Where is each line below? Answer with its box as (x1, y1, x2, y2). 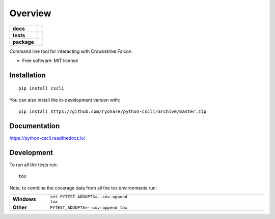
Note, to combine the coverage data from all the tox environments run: (9, 184, 157, 191)
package (12, 38, 34, 45)
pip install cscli (18, 85, 65, 91)
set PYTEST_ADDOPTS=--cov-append (50, 194, 127, 200)
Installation (9, 71, 46, 79)
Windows (12, 196, 36, 203)
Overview (9, 8, 51, 19)
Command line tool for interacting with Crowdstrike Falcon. (9, 48, 133, 54)
